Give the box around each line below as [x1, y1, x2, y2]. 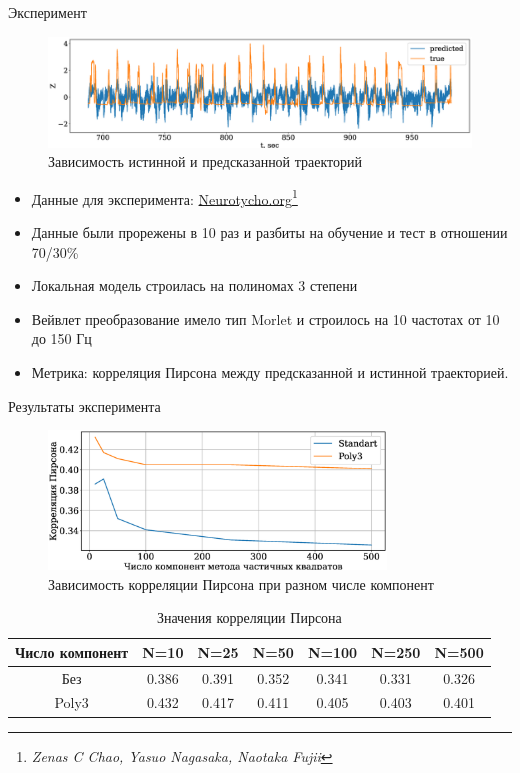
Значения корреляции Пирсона [156, 607, 342, 628]
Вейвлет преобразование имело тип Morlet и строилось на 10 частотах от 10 [31, 308, 500, 329]
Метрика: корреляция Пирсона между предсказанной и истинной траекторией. [31, 361, 509, 382]
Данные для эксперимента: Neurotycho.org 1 [31, 185, 298, 209]
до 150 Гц [31, 328, 92, 349]
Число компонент [15, 641, 129, 662]
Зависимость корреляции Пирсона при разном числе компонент [48, 573, 434, 594]
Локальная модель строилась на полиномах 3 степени [31, 275, 358, 296]
